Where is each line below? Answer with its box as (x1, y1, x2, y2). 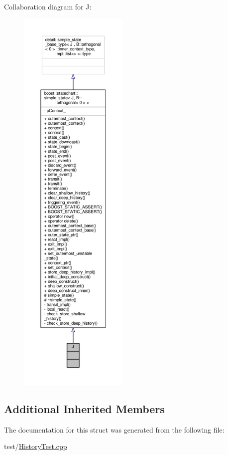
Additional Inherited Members (4, 401, 165, 416)
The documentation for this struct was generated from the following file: (4, 424, 225, 435)
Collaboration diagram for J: (4, 1, 92, 11)
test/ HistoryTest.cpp (4, 441, 67, 452)
